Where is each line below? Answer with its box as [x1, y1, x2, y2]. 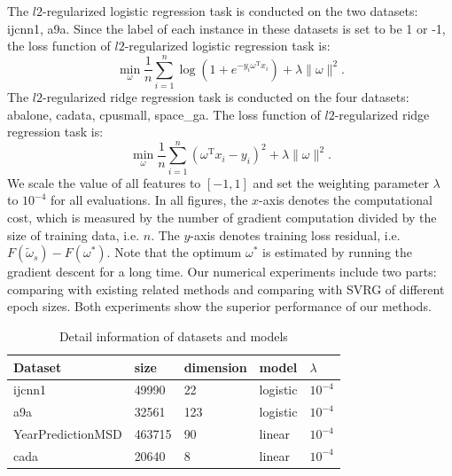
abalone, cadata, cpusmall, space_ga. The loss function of [7, 105, 321, 123]
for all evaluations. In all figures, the [51, 191, 248, 209]
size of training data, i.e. [7, 225, 140, 244]
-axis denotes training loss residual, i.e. [190, 225, 401, 244]
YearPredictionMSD [13, 425, 122, 443]
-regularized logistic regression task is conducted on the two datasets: [42, 2, 418, 20]
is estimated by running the [262, 243, 412, 261]
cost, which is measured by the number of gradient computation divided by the [7, 208, 437, 226]
